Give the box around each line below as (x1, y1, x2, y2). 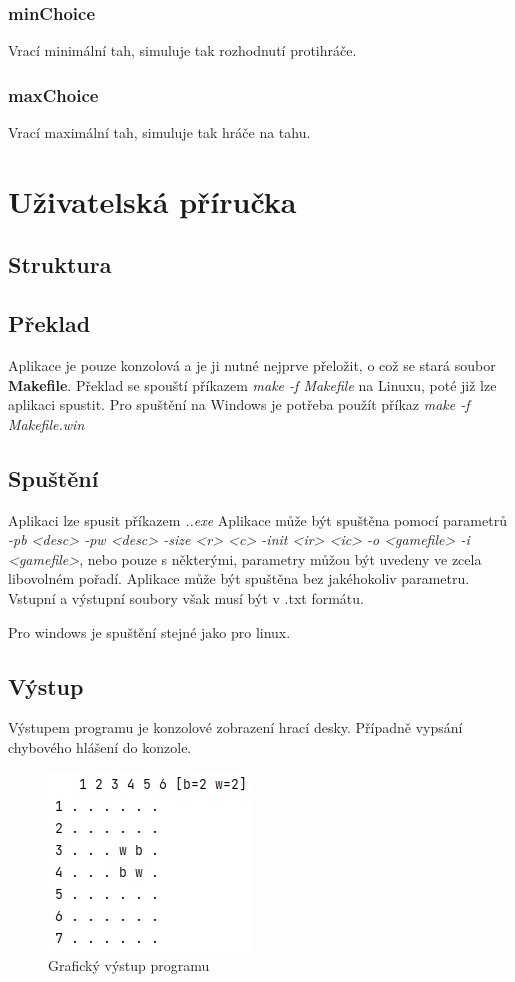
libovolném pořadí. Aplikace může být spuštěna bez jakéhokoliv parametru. (8, 568, 470, 589)
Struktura (8, 249, 112, 280)
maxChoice (8, 82, 99, 107)
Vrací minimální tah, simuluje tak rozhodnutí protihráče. (8, 40, 357, 61)
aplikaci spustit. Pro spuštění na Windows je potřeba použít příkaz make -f (8, 394, 470, 415)
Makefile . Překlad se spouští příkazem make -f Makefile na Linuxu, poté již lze (8, 374, 497, 395)
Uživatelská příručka (8, 180, 297, 221)
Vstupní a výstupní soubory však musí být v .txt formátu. (8, 587, 364, 608)
